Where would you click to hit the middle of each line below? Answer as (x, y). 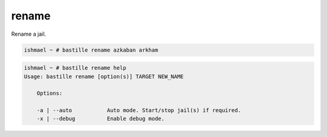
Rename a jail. (29, 34)
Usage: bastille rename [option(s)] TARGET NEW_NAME (104, 76)
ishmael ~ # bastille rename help (75, 68)
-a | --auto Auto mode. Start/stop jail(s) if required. (139, 110)
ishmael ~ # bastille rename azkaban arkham (91, 50)
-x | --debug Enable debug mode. (101, 119)
